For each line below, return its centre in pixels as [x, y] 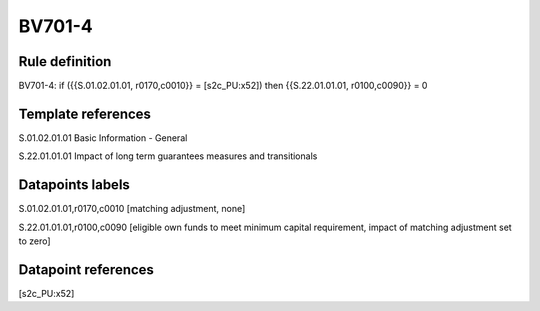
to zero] [34, 241]
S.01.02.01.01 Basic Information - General [103, 137]
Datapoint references [86, 269]
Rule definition [65, 61]
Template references [85, 113]
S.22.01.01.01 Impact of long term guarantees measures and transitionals [168, 156]
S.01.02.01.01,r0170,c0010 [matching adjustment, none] [132, 209]
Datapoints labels [74, 185]
